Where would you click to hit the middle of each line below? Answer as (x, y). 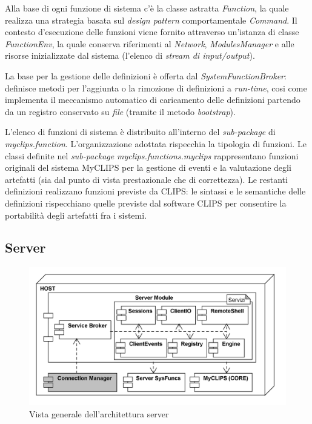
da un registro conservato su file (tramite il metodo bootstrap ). (120, 111)
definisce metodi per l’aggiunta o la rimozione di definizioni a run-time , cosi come (156, 88)
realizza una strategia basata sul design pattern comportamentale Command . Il (151, 20)
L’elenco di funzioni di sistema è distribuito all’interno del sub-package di (140, 132)
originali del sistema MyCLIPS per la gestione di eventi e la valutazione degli (148, 167)
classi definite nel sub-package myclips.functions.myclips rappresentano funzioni (152, 155)
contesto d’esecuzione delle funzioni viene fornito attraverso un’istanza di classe (152, 32)
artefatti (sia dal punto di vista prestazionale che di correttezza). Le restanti (146, 179)
